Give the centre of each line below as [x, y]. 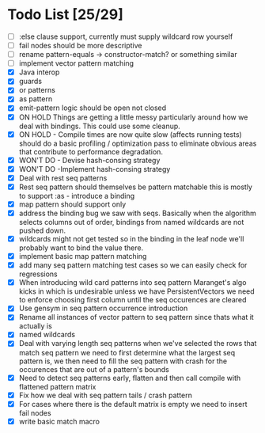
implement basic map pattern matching [83, 256]
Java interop [39, 72]
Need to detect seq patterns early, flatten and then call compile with [130, 378]
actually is [35, 326]
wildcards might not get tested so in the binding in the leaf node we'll [131, 239]
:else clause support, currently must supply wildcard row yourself [126, 36]
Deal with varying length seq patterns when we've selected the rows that [138, 344]
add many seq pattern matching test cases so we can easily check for [133, 265]
